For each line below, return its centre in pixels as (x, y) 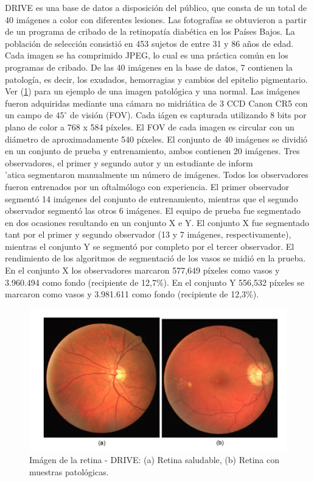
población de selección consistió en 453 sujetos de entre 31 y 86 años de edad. (149, 43)
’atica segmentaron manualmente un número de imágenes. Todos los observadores (157, 175)
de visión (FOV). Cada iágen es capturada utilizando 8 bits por (188, 115)
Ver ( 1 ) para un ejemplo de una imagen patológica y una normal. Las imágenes (153, 91)
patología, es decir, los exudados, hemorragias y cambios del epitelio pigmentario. (156, 79)
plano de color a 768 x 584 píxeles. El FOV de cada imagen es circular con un (150, 126)
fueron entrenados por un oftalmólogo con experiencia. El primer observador (147, 186)
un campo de (29, 115)
